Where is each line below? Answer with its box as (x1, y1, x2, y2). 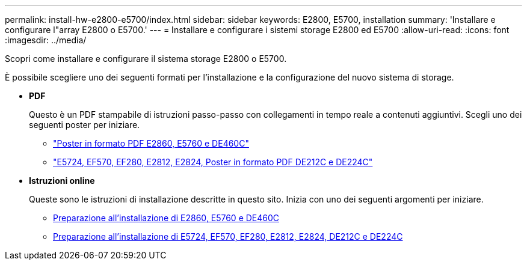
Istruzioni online (29, 175, 95, 186)
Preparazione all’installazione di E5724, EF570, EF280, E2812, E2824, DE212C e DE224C (53, 231, 403, 242)
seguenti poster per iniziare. (29, 120, 140, 130)
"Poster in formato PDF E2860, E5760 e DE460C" (53, 138, 249, 148)
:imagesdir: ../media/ (5, 35, 87, 45)
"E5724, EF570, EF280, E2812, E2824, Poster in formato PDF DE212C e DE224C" (53, 157, 373, 167)
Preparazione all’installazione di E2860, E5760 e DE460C (53, 213, 280, 223)
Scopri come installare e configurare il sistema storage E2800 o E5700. (5, 53, 287, 64)
